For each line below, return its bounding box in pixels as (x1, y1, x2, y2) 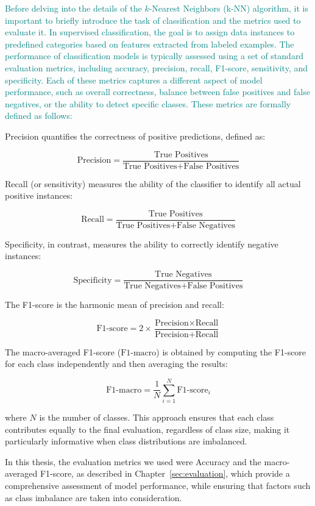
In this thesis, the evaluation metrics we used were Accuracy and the (5, 455, 261, 468)
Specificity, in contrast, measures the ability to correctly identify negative (5, 237, 278, 250)
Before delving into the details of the (5, 2, 142, 14)
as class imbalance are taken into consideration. (5, 491, 182, 504)
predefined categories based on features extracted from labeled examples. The (5, 37, 294, 50)
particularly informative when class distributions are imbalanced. (5, 435, 247, 447)
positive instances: (5, 189, 73, 202)
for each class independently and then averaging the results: (5, 357, 228, 370)
